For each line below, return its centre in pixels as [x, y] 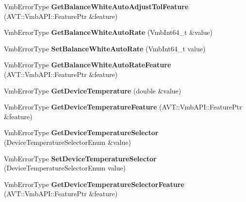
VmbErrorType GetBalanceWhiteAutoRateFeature [88, 65]
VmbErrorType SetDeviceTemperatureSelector [80, 158]
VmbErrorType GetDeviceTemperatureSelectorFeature [94, 184]
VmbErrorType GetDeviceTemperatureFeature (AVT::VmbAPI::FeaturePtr [123, 107]
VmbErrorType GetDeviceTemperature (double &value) [93, 90]
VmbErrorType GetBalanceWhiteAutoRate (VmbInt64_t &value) [108, 32]
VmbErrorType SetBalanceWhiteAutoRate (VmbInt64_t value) [105, 48]
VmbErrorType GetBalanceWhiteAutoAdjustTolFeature [96, 6]
